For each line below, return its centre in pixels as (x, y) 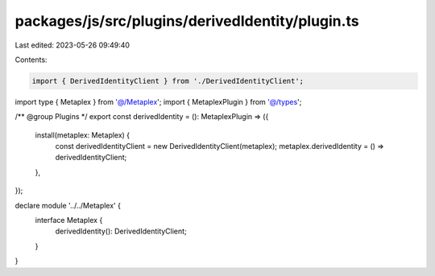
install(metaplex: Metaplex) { (83, 135)
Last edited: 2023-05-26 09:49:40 (72, 45)
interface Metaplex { (69, 220)
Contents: (31, 60)
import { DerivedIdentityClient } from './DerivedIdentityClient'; (168, 81)
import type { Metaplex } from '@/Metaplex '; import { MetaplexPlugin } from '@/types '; (158, 101)
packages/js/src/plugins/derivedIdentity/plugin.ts (187, 21)
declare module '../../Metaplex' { (68, 205)
